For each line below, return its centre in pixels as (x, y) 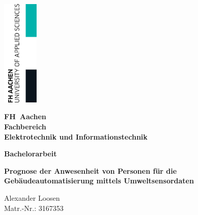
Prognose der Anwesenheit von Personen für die (91, 170)
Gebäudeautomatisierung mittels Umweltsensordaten (99, 181)
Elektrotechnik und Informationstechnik (76, 136)
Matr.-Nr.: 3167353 (34, 208)
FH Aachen (25, 116)
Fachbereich (25, 126)
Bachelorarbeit (31, 154)
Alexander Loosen (32, 197)
